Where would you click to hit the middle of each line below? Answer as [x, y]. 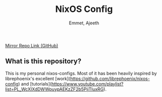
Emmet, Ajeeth [84, 23]
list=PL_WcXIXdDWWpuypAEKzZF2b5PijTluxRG [54, 89]
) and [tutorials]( [35, 84]
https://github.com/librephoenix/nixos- [110, 79]
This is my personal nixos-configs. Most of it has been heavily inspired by [81, 73]
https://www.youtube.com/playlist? [87, 84]
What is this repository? [43, 61]
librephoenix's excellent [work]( [38, 79]
